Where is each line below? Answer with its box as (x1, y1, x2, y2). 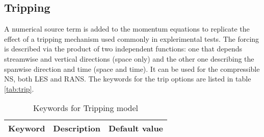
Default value (108, 122, 164, 134)
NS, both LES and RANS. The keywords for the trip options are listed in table (4, 73, 251, 84)
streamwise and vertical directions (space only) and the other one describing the (4, 53, 254, 64)
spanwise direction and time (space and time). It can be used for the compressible (4, 63, 260, 74)
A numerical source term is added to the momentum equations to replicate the (4, 23, 250, 34)
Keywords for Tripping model (33, 102, 139, 114)
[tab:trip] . (4, 83, 34, 94)
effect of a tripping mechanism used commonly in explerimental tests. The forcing (4, 33, 259, 44)
